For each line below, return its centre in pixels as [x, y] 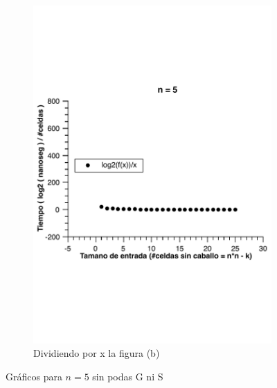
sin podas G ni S [128, 377]
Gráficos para [34, 377]
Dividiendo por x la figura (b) [97, 353]
